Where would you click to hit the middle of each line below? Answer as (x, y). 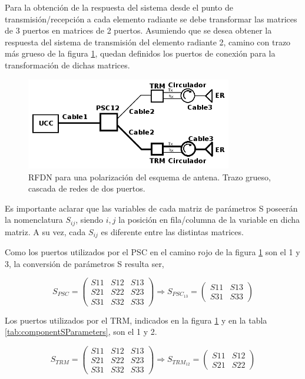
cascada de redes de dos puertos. (87, 188)
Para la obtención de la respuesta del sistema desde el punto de (119, 7)
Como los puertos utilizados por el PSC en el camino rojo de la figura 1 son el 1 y (152, 252)
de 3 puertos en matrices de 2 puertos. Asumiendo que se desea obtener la (138, 30)
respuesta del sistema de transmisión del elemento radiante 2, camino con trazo (148, 42)
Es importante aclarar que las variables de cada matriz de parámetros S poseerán (151, 208)
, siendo (89, 220)
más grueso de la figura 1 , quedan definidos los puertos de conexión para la (140, 53)
